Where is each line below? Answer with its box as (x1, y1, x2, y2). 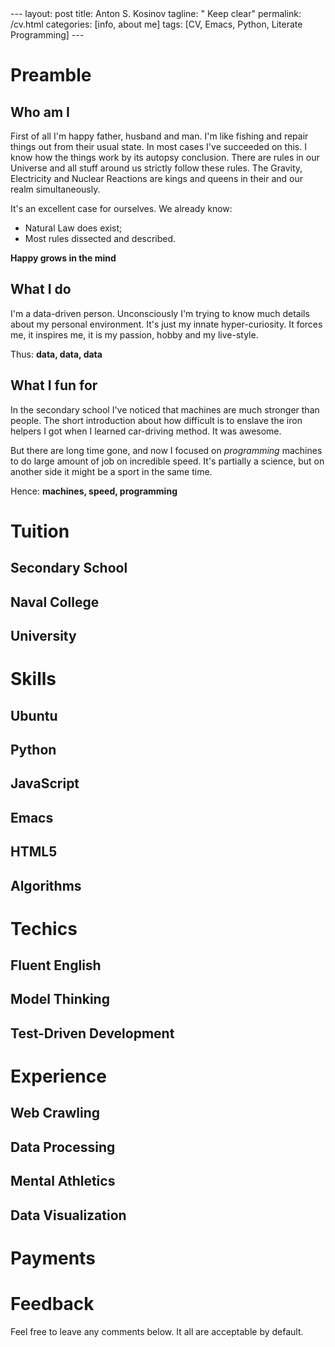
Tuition (10, 520, 70, 542)
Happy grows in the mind (10, 252, 117, 264)
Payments (10, 1247, 96, 1269)
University (10, 627, 77, 644)
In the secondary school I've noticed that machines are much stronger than (10, 403, 320, 416)
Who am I (10, 103, 70, 121)
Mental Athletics (10, 1173, 116, 1190)
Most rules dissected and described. (24, 233, 177, 244)
